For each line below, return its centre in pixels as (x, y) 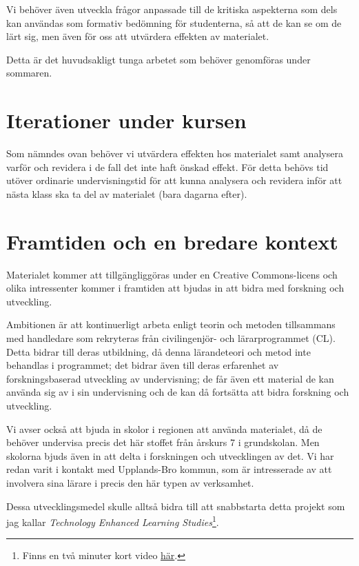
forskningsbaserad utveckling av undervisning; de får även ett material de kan (170, 378)
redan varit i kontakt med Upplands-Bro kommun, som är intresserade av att (169, 469)
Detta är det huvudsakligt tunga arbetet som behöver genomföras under (158, 59)
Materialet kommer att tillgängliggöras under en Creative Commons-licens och (172, 274)
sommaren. (29, 73)
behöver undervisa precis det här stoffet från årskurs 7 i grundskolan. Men (163, 442)
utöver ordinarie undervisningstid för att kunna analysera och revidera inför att (174, 180)
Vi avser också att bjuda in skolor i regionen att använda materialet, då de (164, 428)
